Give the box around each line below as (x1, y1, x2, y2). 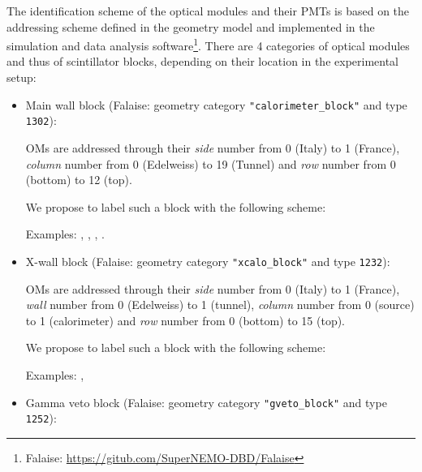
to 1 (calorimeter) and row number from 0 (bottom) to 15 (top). (25, 311, 346, 328)
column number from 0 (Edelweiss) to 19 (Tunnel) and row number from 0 (25, 155, 396, 172)
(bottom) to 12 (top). (25, 171, 132, 188)
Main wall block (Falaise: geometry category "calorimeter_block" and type (25, 96, 407, 113)
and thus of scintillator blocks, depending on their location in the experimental (6, 53, 399, 70)
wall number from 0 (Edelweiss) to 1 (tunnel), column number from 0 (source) (25, 296, 415, 313)
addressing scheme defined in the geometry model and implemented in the (6, 18, 375, 35)
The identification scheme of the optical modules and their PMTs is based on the (6, 2, 410, 19)
